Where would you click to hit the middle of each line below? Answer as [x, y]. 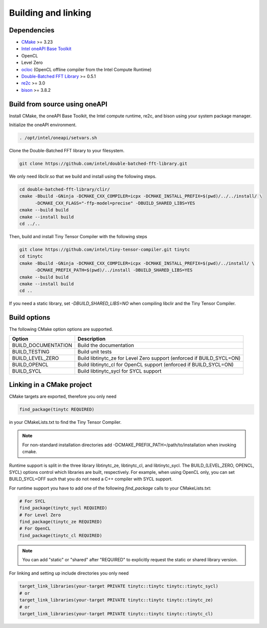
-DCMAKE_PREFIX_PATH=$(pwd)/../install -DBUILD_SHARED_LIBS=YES [114, 270]
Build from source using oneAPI [58, 104]
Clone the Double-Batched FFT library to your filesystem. [67, 151]
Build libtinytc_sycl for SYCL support [120, 371]
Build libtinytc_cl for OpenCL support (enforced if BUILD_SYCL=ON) [156, 364]
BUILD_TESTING [31, 352]
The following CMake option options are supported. [61, 329]
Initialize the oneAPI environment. [43, 125]
